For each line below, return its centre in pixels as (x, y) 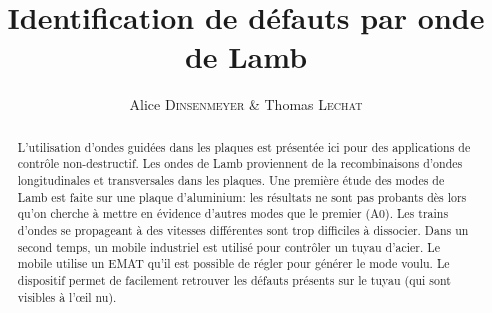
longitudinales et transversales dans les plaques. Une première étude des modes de (231, 180)
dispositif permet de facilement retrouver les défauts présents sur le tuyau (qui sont (234, 279)
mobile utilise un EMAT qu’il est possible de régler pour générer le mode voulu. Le (233, 263)
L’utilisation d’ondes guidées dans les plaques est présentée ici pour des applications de (244, 146)
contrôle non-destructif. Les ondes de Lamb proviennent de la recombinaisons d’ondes (240, 163)
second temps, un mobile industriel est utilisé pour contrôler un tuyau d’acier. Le (228, 246)
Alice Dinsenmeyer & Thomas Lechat (246, 104)
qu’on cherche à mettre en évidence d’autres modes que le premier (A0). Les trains (233, 213)
